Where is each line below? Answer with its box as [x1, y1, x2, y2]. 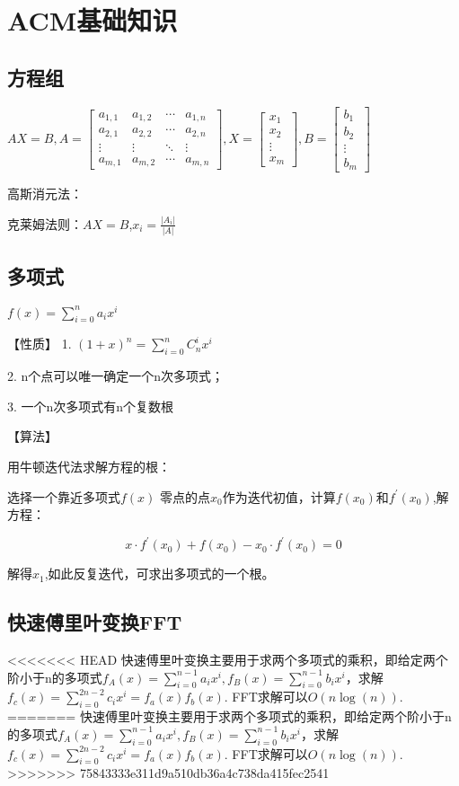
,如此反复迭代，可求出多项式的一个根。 [44, 564, 275, 583]
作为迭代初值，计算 [222, 487, 336, 506]
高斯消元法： [7, 184, 83, 203]
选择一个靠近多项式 [7, 487, 120, 506]
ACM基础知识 [7, 2, 178, 39]
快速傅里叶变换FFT [7, 608, 182, 636]
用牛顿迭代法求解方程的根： [7, 456, 171, 475]
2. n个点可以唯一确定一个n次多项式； [7, 367, 225, 385]
